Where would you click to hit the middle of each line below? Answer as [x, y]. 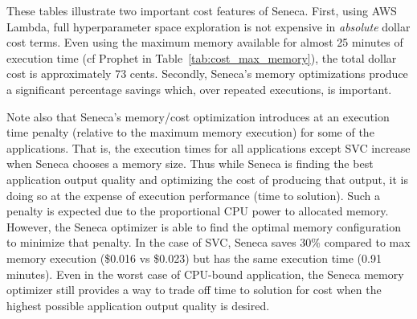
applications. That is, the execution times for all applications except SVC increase [208, 147]
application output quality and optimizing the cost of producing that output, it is [208, 179]
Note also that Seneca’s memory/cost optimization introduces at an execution [198, 116]
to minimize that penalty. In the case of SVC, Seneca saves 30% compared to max [208, 242]
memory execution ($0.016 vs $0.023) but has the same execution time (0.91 [194, 258]
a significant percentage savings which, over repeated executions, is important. [199, 89]
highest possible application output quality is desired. [138, 305]
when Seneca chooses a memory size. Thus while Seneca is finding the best [190, 164]
